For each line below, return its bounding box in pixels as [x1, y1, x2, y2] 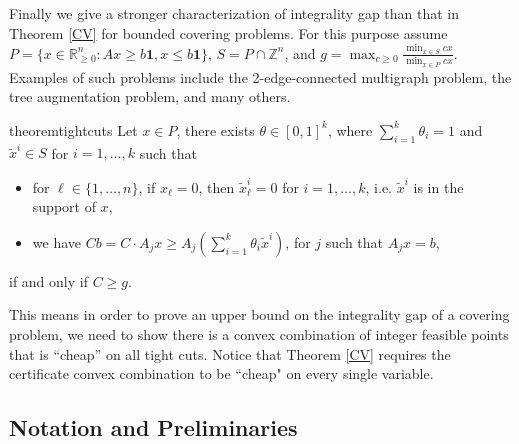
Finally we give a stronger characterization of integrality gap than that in [9, 3, 460, 23]
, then [198, 176, 235, 197]
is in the [413, 176, 464, 197]
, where [327, 119, 373, 140]
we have [32, 231, 81, 252]
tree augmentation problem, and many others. [9, 86, 291, 107]
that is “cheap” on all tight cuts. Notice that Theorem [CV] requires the [9, 343, 451, 364]
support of [32, 196, 96, 217]
